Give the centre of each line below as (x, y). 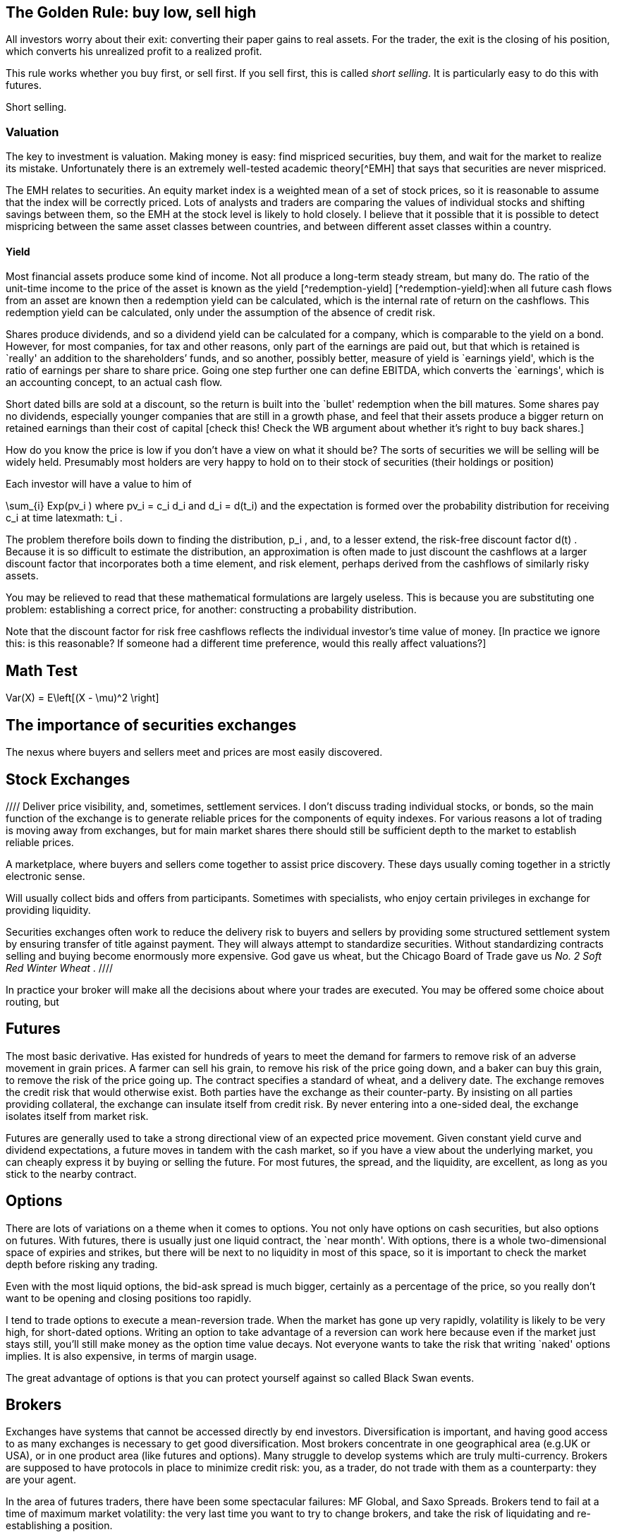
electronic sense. (45, 876)
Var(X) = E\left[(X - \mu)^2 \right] (83, 698)
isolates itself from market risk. (77, 1116)
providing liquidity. (48, 910)
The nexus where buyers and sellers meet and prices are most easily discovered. (194, 752)
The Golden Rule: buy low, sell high (131, 12)
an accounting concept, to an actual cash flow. (114, 382)
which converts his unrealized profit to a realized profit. (134, 52)
